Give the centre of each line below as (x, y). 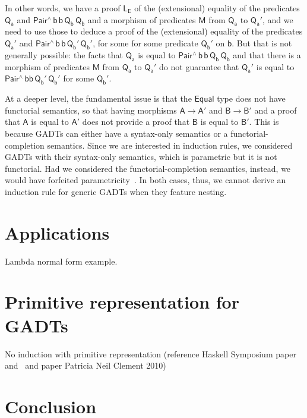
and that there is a (267, 54)
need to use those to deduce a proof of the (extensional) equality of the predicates (154, 31)
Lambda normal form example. (61, 261)
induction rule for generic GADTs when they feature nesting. (116, 191)
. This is (264, 122)
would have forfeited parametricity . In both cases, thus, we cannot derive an (145, 180)
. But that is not (262, 43)
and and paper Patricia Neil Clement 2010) (86, 365)
